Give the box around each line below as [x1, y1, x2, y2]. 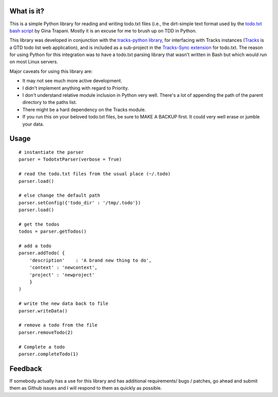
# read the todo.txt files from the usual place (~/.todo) [19, 171, 171, 177]
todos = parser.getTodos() [19, 229, 87, 234]
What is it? [9, 7, 45, 15]
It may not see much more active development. [22, 78, 123, 84]
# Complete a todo [19, 344, 65, 350]
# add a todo [19, 243, 51, 249]
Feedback [9, 364, 42, 373]
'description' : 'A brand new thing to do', [29, 257, 152, 263]
